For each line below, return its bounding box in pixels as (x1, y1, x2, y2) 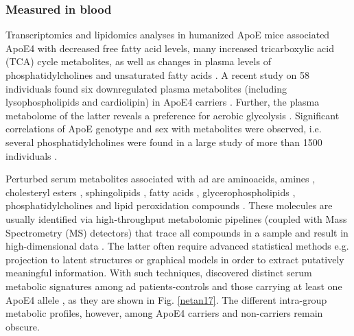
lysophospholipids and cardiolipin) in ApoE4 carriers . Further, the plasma (5, 95, 320, 109)
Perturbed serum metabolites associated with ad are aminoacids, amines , (5, 171, 316, 186)
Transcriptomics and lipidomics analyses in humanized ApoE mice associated (5, 27, 330, 42)
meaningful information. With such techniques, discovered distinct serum (5, 265, 312, 280)
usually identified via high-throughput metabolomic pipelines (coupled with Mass (5, 211, 347, 226)
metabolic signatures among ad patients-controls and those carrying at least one (5, 278, 342, 293)
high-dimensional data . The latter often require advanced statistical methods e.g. (5, 239, 349, 253)
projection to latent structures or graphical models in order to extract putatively (5, 252, 344, 266)
